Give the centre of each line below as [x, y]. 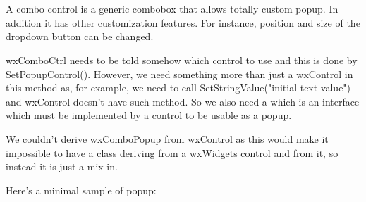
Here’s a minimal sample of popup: [81, 190]
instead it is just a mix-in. [62, 166]
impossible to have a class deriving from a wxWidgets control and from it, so [172, 152]
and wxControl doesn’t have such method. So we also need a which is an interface [183, 101]
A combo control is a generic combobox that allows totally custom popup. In [172, 9]
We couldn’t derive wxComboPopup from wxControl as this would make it [167, 138]
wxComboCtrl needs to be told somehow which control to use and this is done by [182, 59]
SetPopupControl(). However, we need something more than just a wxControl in [179, 74]
